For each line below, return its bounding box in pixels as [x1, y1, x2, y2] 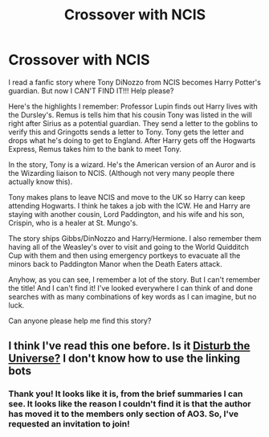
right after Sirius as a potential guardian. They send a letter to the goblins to [8, 118, 259, 128]
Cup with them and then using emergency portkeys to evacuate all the [8, 251, 241, 260]
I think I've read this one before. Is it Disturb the [8, 339, 251, 353]
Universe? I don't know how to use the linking [8, 352, 241, 366]
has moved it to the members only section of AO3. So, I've [8, 408, 239, 419]
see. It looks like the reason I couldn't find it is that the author [8, 398, 251, 410]
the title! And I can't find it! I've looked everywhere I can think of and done [8, 283, 253, 292]
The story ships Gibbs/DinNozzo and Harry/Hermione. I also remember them [8, 233, 262, 243]
